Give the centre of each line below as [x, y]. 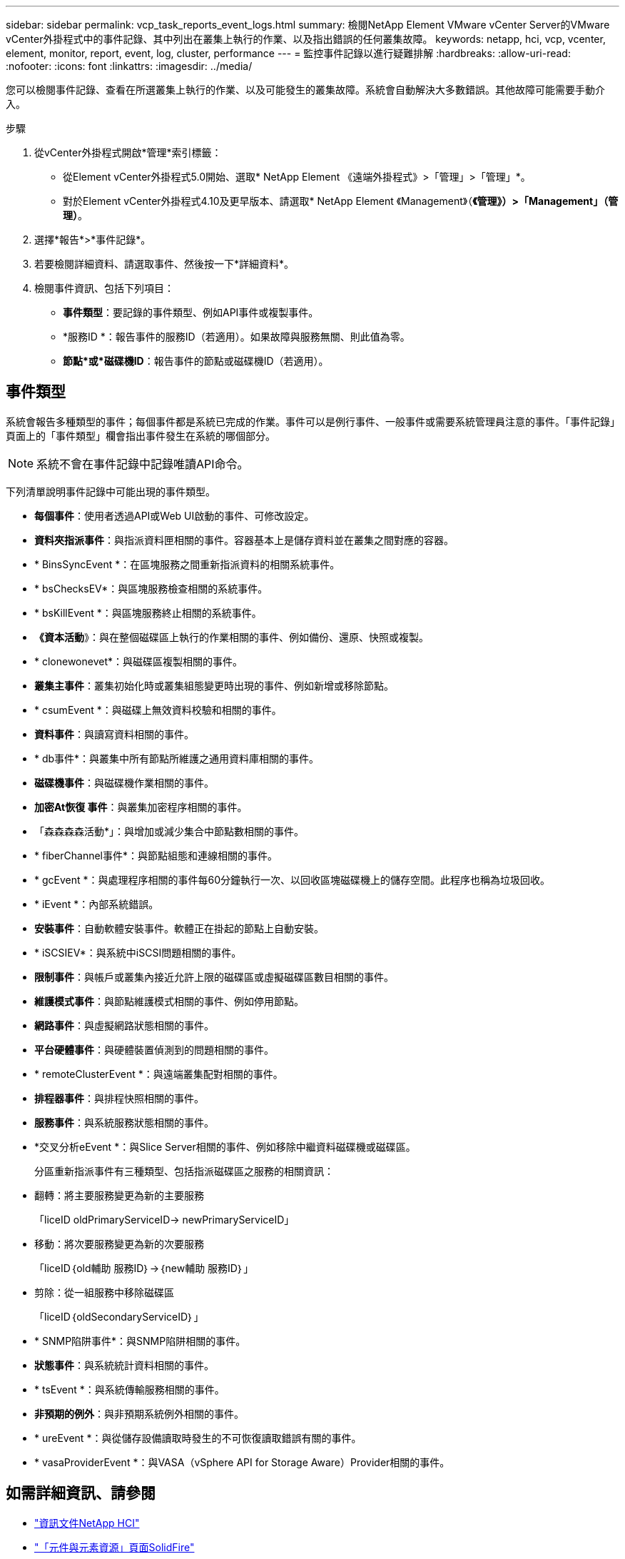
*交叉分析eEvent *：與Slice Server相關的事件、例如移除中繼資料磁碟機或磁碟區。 [225, 1146]
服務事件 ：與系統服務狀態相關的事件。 [124, 1122]
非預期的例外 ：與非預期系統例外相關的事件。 [139, 1413]
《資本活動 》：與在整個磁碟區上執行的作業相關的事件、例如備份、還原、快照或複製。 [232, 637]
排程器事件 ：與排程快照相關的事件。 [119, 1098]
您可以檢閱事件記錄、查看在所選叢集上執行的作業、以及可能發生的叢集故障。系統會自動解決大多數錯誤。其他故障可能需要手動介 [305, 90]
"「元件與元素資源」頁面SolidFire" [115, 1547]
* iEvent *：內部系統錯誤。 [97, 904]
